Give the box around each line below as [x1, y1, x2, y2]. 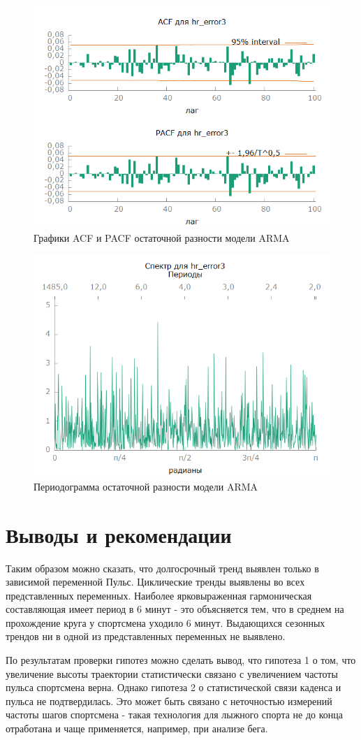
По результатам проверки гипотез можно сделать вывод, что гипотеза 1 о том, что [6, 653, 356, 667]
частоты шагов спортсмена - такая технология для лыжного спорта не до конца [6, 707, 343, 722]
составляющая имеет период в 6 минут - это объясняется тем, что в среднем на [6, 602, 344, 616]
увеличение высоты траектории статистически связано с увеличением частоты [6, 666, 338, 681]
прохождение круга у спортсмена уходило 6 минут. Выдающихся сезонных [6, 615, 325, 630]
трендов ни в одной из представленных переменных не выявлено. [6, 629, 286, 644]
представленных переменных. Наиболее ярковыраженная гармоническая [6, 588, 312, 602]
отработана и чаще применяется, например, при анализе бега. [6, 721, 268, 736]
